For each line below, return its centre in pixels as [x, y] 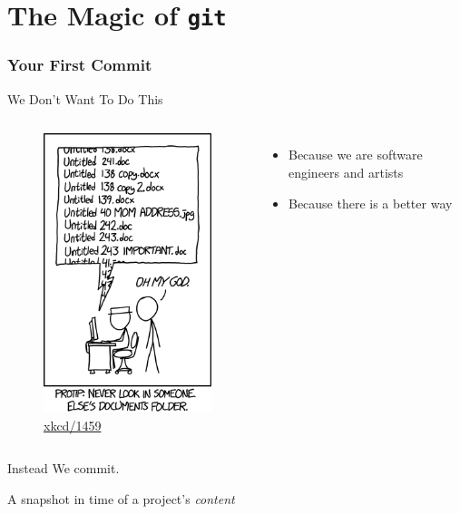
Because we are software [355, 155]
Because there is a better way [370, 203]
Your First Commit [80, 65]
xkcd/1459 [73, 425]
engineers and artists [346, 172]
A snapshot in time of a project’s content [121, 498]
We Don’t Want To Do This [85, 98]
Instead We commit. [64, 468]
